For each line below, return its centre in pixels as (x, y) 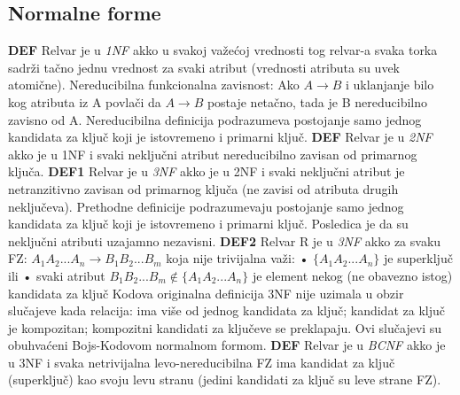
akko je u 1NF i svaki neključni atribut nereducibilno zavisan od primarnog (213, 154)
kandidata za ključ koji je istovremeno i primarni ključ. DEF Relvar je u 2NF (220, 137)
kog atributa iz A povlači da (85, 101)
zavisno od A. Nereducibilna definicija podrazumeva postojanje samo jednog (215, 119)
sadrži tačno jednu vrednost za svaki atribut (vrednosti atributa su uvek (204, 67)
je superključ (418, 258)
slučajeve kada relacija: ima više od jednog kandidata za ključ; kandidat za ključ (226, 310)
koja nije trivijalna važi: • (238, 258)
